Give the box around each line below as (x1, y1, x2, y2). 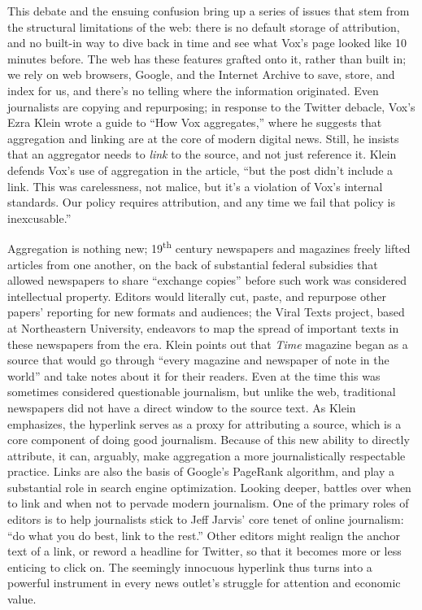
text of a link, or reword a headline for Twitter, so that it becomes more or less (7, 542, 402, 560)
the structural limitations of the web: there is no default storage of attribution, (7, 18, 400, 35)
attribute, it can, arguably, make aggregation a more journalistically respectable (7, 447, 406, 464)
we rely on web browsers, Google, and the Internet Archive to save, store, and (7, 66, 395, 83)
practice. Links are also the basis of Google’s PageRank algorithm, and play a (7, 463, 395, 480)
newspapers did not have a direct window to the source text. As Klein (7, 399, 356, 416)
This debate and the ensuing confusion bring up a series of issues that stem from (7, 2, 410, 19)
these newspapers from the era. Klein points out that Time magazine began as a (7, 335, 408, 352)
